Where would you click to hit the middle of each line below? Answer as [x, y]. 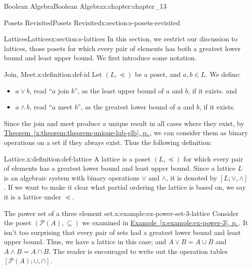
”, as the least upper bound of [119, 90]
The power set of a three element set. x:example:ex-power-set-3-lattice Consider [121, 213]
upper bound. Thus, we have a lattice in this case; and [85, 242]
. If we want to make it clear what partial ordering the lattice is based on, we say [125, 187]
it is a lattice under [33, 196]
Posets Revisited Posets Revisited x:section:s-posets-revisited [92, 22]
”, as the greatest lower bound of [126, 107]
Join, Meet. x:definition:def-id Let [53, 74]
